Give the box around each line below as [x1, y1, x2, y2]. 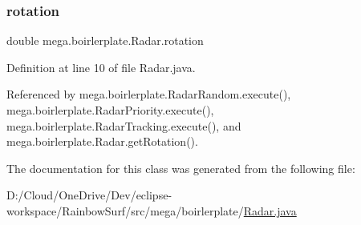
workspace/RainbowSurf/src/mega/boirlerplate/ [6, 202, 244, 219]
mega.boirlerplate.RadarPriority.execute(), [6, 102, 214, 118]
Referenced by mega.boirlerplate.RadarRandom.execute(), [6, 86, 291, 102]
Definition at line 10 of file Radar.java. [6, 58, 196, 75]
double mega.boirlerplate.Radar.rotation [6, 32, 204, 49]
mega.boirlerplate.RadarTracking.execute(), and [6, 117, 241, 134]
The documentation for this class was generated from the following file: [6, 159, 355, 176]
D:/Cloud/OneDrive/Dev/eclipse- [6, 187, 172, 203]
